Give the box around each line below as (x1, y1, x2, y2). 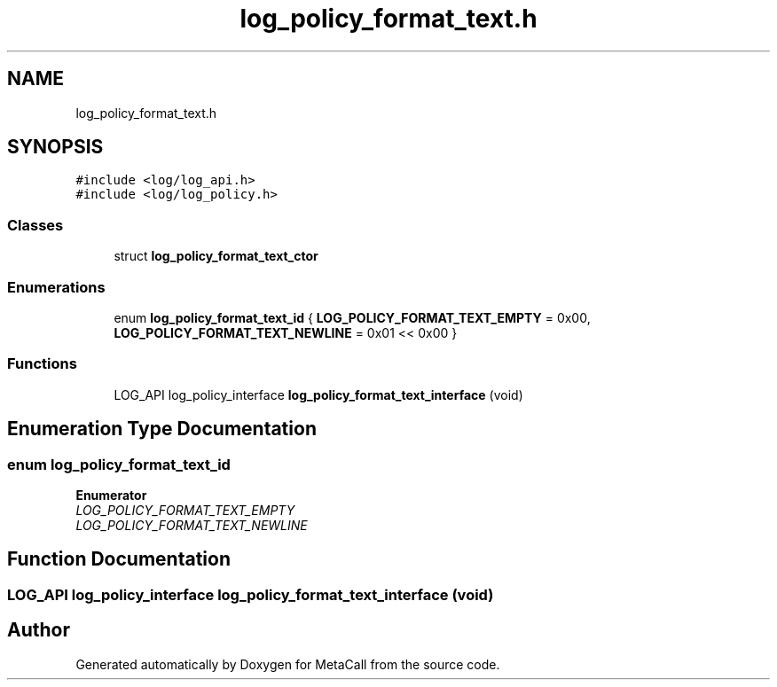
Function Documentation (7, 548, 231, 571)
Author (7, 619, 70, 642)
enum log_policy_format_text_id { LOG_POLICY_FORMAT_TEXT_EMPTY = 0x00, (114, 309, 591, 325)
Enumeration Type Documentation (7, 418, 317, 441)
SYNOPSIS (7, 136, 104, 159)
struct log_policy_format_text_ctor (114, 248, 318, 264)
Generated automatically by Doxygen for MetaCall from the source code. (75, 656, 500, 672)
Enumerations (7, 277, 106, 296)
